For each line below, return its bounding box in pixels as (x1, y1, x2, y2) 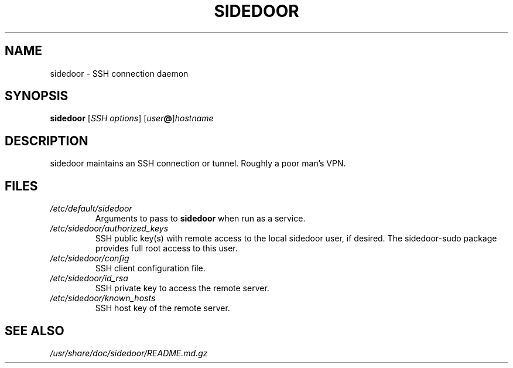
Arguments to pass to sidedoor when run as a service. (95, 213, 306, 224)
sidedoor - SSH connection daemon (50, 68, 189, 79)
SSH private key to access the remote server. (95, 283, 269, 294)
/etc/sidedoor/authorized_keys (50, 223, 169, 234)
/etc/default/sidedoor (50, 203, 132, 214)
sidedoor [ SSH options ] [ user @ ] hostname (50, 113, 214, 124)
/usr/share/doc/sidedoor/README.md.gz (50, 347, 208, 358)
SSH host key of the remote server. (95, 303, 230, 314)
